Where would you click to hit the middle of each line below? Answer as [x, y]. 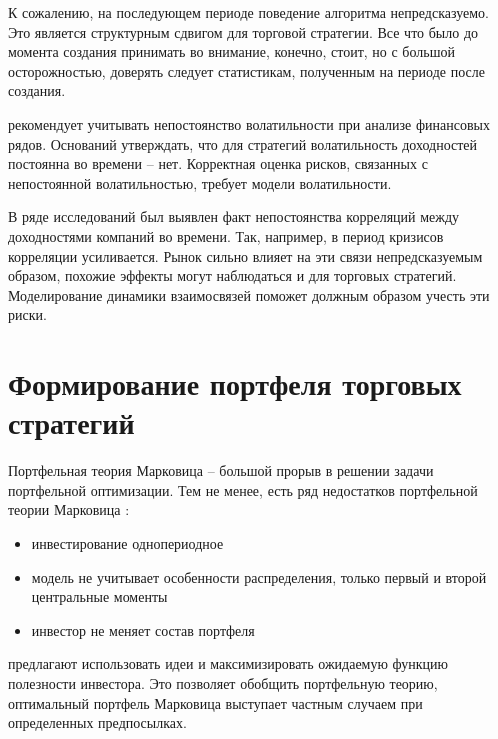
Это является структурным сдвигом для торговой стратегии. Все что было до [243, 31]
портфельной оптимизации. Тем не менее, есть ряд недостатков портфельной [243, 489]
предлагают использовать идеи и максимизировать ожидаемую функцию [228, 663]
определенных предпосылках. [97, 722]
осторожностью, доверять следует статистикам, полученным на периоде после [246, 70]
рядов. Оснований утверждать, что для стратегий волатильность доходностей [243, 143]
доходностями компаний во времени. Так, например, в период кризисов [226, 235]
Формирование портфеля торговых [235, 383]
